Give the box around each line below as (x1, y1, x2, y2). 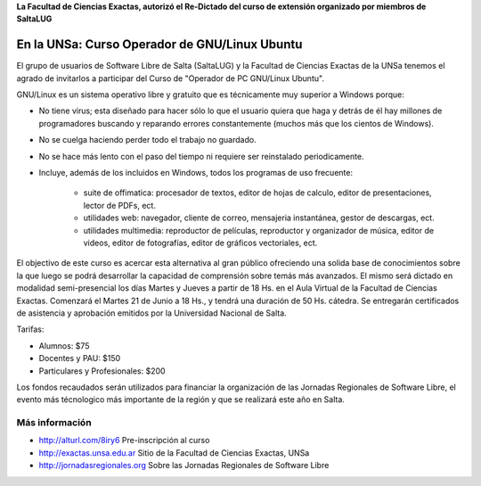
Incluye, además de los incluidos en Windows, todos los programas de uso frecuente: (38, 168, 354, 178)
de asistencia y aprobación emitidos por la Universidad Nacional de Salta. (16, 308, 287, 318)
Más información (16, 416, 93, 429)
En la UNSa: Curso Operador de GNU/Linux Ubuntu (16, 37, 303, 53)
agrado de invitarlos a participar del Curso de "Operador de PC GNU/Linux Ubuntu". (16, 72, 325, 84)
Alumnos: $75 (38, 340, 90, 351)
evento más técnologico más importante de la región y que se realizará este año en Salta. (16, 394, 345, 405)
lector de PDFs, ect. (83, 200, 156, 210)
